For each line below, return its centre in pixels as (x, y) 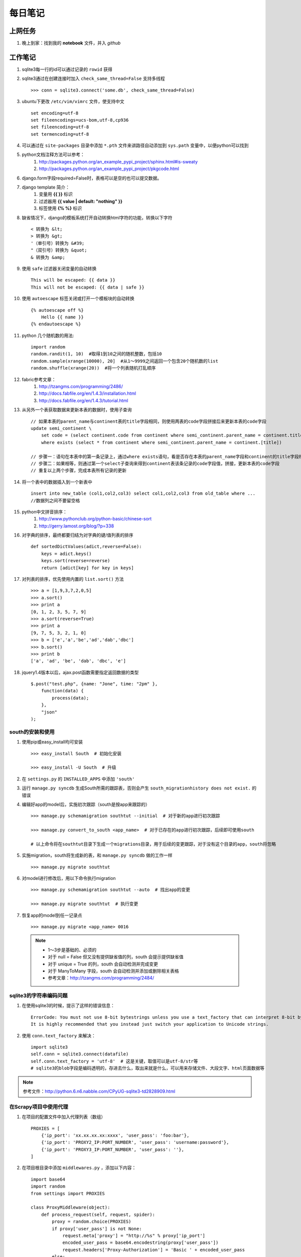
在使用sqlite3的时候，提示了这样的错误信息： (68, 1006)
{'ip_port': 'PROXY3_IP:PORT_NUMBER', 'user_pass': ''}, (112, 1149)
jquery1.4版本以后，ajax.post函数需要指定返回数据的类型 (80, 672)
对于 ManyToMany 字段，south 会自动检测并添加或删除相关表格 (113, 971)
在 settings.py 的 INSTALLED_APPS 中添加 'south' (78, 779)
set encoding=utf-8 (55, 113)
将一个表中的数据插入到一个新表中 (57, 482)
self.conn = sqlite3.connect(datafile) (80, 1054)
